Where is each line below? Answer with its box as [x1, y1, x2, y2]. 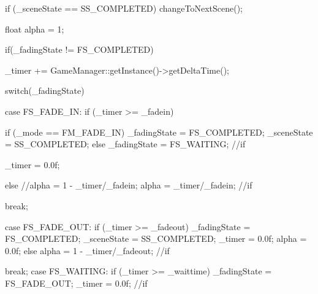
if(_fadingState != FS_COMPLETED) [5, 43, 154, 56]
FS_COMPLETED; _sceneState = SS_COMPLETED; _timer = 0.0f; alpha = [5, 232, 307, 245]
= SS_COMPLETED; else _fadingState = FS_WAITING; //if [5, 137, 246, 150]
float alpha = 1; [5, 22, 64, 35]
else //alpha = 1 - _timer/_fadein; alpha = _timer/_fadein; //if [5, 179, 252, 191]
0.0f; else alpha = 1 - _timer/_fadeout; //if [5, 244, 170, 257]
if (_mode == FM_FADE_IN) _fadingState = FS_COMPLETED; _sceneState [5, 125, 313, 138]
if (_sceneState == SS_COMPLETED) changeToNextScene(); [5, 2, 243, 14]
